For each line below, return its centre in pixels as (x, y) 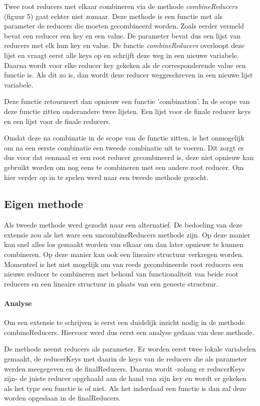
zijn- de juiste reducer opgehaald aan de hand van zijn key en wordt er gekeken (125, 378)
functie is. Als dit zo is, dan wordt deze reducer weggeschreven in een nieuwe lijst (128, 75)
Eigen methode (44, 204)
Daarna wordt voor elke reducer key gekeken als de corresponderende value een (125, 65)
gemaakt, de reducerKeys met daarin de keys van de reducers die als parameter (125, 359)
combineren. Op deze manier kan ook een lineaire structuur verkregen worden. (124, 254)
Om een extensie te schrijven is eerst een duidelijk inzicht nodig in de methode (124, 322)
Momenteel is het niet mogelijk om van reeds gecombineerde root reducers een (124, 264)
